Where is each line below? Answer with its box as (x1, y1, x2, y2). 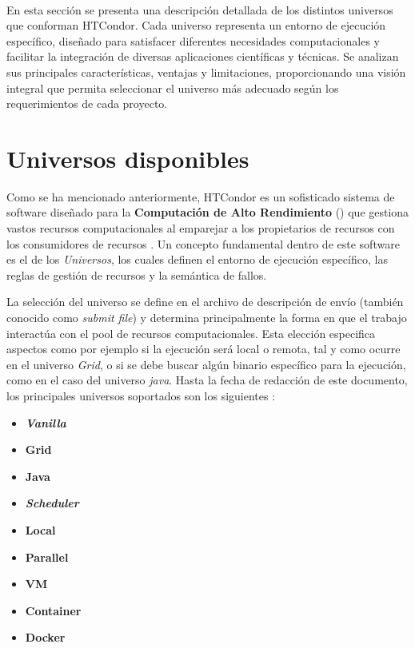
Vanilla (25, 414, 66, 431)
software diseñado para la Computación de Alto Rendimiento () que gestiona (6, 204, 409, 221)
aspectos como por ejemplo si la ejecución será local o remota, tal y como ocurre (6, 340, 401, 357)
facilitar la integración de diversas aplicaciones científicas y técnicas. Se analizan (6, 48, 399, 65)
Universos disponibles (6, 141, 249, 174)
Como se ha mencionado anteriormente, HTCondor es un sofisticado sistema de (6, 188, 395, 205)
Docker (25, 629, 66, 646)
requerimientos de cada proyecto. (6, 95, 168, 112)
